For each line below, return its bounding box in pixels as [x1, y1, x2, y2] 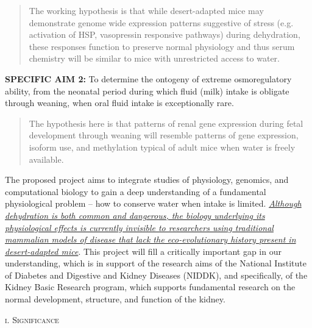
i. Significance [5, 313, 59, 326]
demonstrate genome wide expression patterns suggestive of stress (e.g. [29, 16, 294, 29]
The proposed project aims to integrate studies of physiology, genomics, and [5, 173, 289, 186]
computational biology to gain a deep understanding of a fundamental [5, 185, 266, 198]
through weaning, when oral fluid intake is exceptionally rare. [5, 96, 234, 109]
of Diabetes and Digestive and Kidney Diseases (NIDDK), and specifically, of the [5, 268, 308, 281]
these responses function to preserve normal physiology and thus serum [29, 40, 295, 52]
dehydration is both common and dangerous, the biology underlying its [5, 209, 265, 221]
